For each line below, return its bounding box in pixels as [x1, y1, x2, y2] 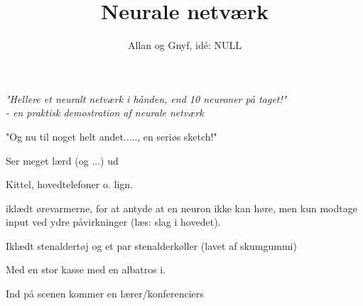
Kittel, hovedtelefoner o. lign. [6, 177, 133, 192]
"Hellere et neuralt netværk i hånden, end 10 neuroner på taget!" [6, 91, 287, 106]
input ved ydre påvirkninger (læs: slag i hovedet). [6, 214, 221, 229]
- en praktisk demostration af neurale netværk [6, 105, 204, 120]
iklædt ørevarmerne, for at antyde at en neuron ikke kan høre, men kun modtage [6, 200, 357, 215]
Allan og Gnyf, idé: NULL [128, 38, 242, 53]
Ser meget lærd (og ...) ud [6, 153, 119, 168]
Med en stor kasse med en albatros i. [6, 262, 166, 277]
